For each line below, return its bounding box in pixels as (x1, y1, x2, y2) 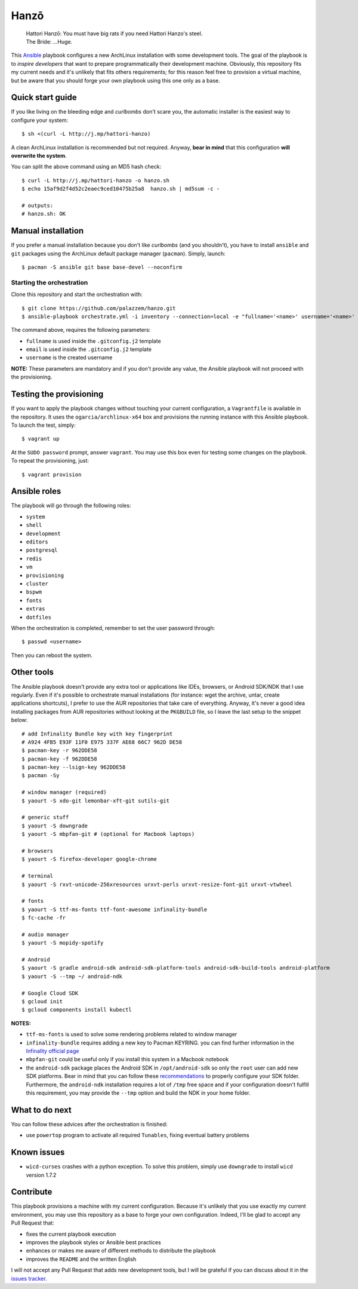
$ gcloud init (21, 998, 63, 1005)
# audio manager (21, 931, 69, 938)
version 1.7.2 (26, 1171, 57, 1178)
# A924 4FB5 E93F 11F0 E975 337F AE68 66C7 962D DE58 (21, 738, 182, 746)
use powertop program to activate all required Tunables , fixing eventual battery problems (26, 1132, 250, 1139)
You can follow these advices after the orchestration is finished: (11, 1120, 168, 1128)
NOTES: (11, 1019, 31, 1027)
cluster (26, 580, 49, 587)
